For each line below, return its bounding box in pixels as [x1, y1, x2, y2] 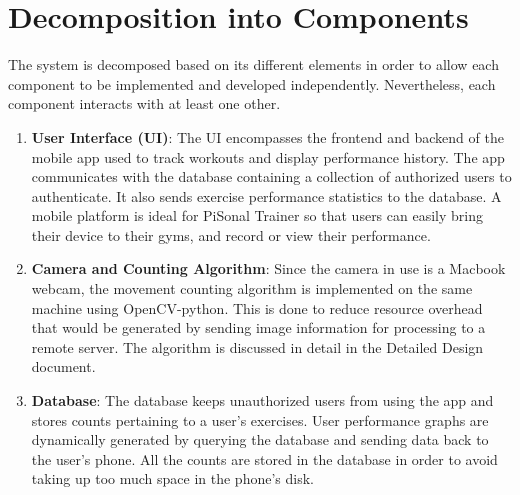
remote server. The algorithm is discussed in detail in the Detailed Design [31, 336, 484, 357]
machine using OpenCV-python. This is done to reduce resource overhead [31, 297, 483, 318]
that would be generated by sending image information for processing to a [31, 317, 486, 338]
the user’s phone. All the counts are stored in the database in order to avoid [31, 448, 498, 469]
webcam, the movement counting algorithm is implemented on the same [31, 278, 473, 299]
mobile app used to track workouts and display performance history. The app [31, 146, 505, 167]
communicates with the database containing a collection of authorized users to [31, 166, 512, 187]
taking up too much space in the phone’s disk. [31, 468, 314, 489]
